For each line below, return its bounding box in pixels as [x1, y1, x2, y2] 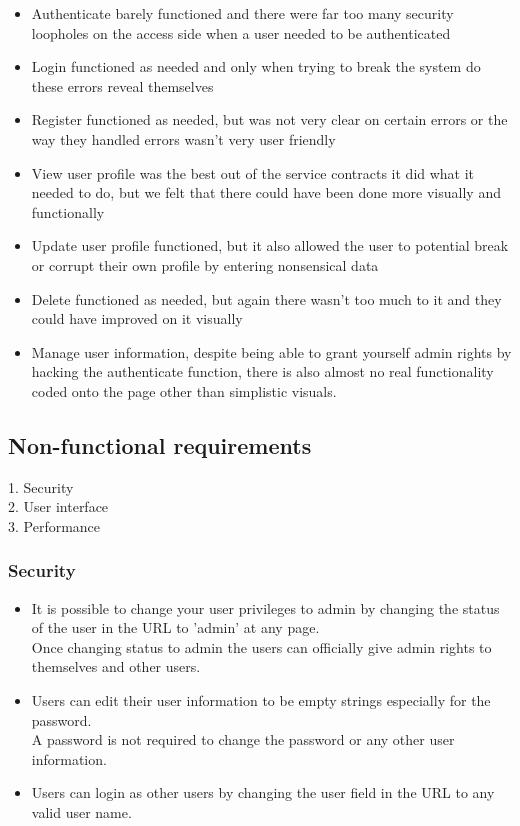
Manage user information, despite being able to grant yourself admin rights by [31, 341, 512, 362]
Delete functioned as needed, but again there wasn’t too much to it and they [31, 288, 502, 309]
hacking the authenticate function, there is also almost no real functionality [31, 361, 494, 382]
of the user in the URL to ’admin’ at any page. [31, 617, 320, 638]
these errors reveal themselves [31, 75, 214, 96]
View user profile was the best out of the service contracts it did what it [31, 162, 475, 183]
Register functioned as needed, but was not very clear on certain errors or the [31, 109, 508, 130]
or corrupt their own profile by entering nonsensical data [31, 254, 379, 275]
